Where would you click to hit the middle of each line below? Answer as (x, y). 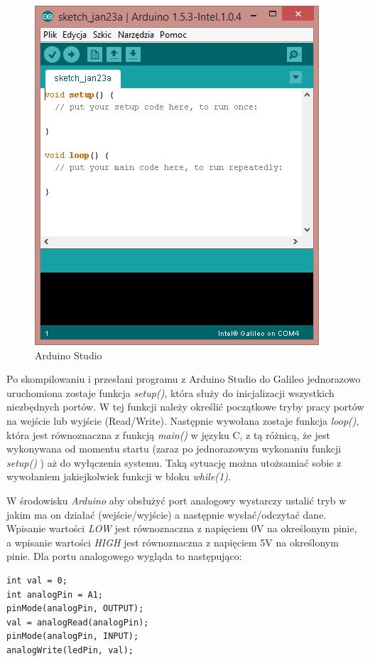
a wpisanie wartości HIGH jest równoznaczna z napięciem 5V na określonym (173, 542)
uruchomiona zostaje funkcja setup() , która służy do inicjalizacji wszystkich (170, 392)
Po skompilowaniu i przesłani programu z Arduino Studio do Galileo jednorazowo (184, 379)
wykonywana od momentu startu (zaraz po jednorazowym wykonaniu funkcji (174, 449)
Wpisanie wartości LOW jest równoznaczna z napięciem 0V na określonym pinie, (182, 528)
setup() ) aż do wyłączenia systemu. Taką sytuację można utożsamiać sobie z (174, 462)
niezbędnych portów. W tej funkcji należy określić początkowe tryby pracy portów (185, 407)
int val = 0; (37, 580)
